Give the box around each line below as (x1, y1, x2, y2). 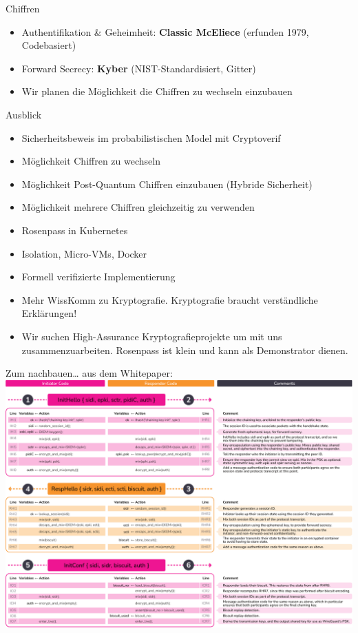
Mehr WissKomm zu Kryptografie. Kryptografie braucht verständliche (21, 292, 318, 307)
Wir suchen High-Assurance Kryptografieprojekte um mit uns (21, 329, 282, 343)
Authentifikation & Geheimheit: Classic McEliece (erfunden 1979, (21, 24, 309, 39)
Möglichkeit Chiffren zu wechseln (21, 154, 160, 168)
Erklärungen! (21, 306, 77, 320)
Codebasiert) (21, 38, 76, 52)
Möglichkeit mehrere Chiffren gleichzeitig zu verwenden (21, 200, 255, 214)
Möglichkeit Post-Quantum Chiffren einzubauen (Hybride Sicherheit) (21, 176, 313, 191)
